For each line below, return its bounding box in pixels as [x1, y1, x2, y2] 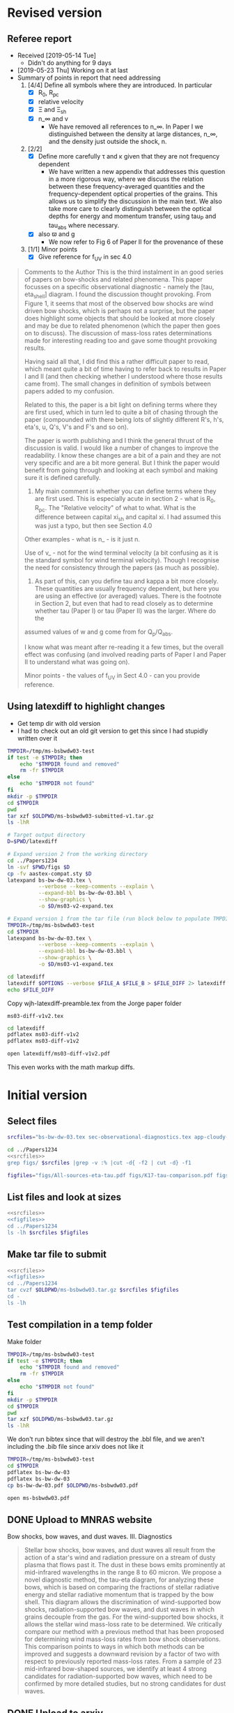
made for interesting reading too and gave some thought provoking [24, 337, 217, 345]
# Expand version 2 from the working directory [7, 851, 148, 858]
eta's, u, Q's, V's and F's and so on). [24, 423, 129, 431]
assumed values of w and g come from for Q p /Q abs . [24, 627, 173, 638]
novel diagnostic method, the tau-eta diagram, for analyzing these [24, 1575, 214, 1584]
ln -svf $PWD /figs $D [7, 863, 70, 870]
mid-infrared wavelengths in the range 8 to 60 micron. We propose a [24, 1568, 221, 1577]
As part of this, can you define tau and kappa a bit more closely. [34, 577, 219, 585]
